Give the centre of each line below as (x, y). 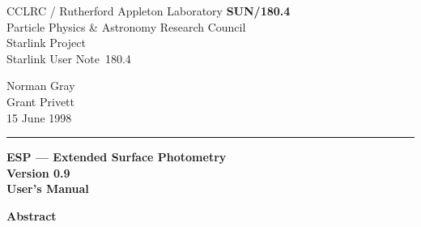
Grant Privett (40, 101)
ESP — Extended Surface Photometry (117, 157)
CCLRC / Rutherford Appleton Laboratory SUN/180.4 (149, 11)
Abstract (32, 215)
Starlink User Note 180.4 (69, 58)
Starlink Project (46, 43)
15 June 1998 (39, 117)
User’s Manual (48, 188)
